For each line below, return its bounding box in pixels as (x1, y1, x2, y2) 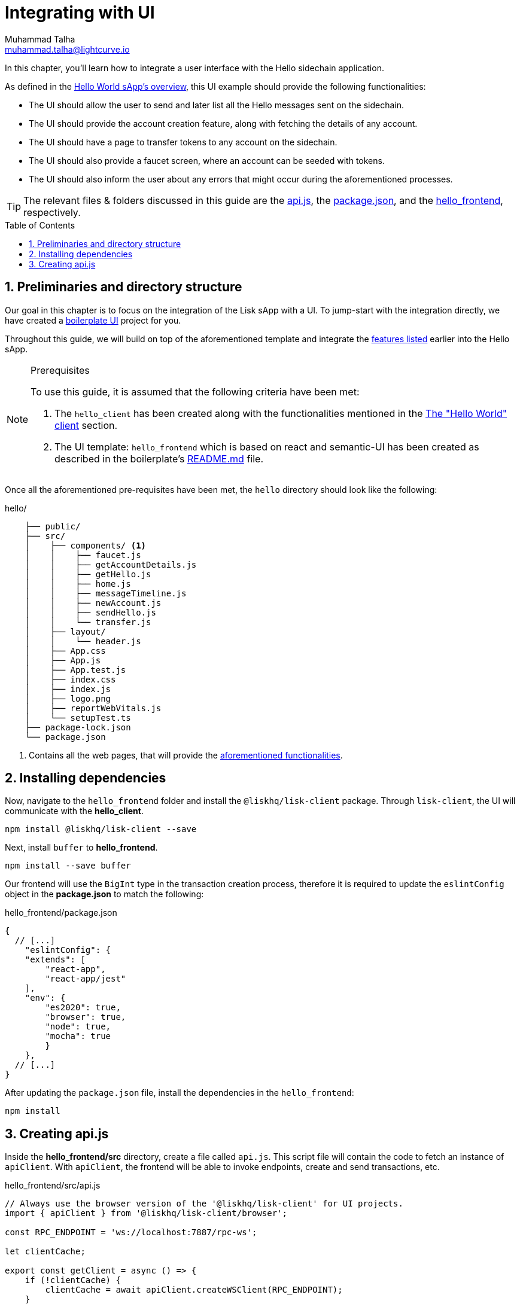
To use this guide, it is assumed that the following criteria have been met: (31, 385, 360, 398)
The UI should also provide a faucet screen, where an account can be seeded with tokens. (29, 155, 385, 166)
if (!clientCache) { (25, 1275, 121, 1285)
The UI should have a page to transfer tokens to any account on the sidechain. (29, 136, 337, 147)
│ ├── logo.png (25, 693, 111, 703)
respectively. (23, 206, 81, 218)
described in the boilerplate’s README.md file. (54, 452, 264, 465)
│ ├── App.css (25, 645, 106, 656)
